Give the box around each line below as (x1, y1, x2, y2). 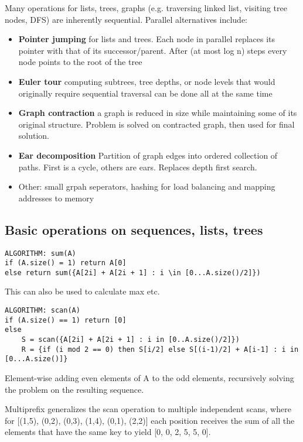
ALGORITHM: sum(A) (5, 249, 76, 258)
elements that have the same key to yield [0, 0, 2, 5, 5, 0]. (5, 426, 211, 438)
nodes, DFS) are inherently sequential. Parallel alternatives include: (5, 13, 248, 25)
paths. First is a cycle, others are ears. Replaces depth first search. (18, 160, 257, 173)
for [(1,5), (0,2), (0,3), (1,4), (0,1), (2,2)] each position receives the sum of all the (5, 414, 295, 426)
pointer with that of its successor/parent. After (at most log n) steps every (18, 44, 287, 56)
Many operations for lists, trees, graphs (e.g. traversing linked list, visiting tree (5, 2, 287, 13)
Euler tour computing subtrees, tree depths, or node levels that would (18, 75, 275, 87)
